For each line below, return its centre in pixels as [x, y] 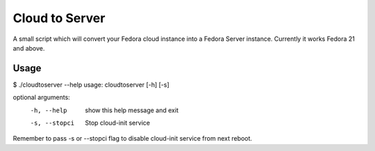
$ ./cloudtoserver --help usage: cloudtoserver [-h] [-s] [91, 85]
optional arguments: [42, 98]
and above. [29, 48]
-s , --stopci [52, 123]
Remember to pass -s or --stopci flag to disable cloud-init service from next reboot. [133, 139]
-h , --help [49, 110]
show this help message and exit [132, 110]
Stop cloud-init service [118, 123]
